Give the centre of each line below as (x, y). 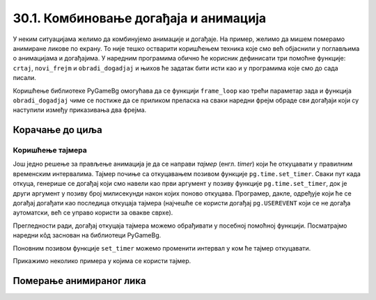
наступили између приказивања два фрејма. (80, 110)
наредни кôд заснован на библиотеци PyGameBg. (87, 235)
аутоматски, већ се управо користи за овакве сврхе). (93, 213)
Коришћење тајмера (50, 150)
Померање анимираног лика (79, 281)
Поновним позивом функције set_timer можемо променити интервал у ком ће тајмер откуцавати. (162, 248)
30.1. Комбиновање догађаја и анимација (140, 18)
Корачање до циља (57, 130)
